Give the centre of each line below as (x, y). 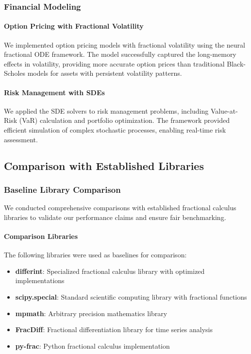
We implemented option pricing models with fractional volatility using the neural (125, 44)
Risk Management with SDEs (54, 92)
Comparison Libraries (41, 236)
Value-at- (224, 110)
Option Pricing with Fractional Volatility (74, 26)
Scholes (15, 73)
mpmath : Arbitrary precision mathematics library (91, 313)
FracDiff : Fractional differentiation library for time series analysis (114, 329)
